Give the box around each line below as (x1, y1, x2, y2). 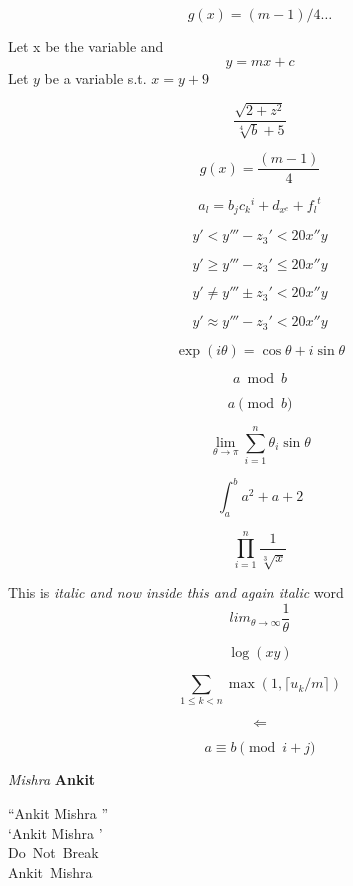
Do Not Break (8, 842, 99, 863)
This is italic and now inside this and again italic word (8, 582, 344, 603)
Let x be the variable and (8, 36, 164, 56)
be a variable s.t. (44, 67, 147, 88)
